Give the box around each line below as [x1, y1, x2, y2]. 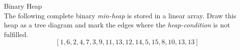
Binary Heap [4, 1, 42, 11]
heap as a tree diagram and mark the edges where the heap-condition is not [4, 20, 230, 30]
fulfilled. [4, 29, 28, 39]
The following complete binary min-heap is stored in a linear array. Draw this [4, 10, 237, 20]
